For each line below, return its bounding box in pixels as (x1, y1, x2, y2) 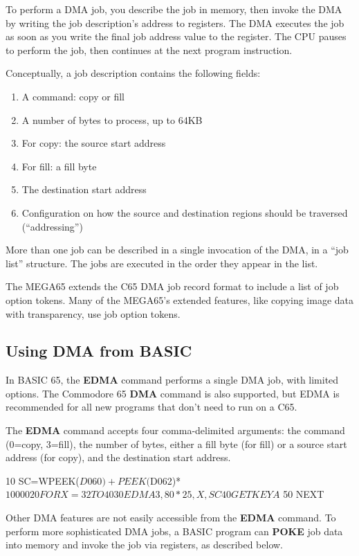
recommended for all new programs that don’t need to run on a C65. (6, 400, 297, 414)
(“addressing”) (21, 219, 83, 233)
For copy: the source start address (21, 136, 166, 150)
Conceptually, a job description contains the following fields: (6, 66, 261, 80)
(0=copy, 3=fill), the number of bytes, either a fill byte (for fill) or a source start (6, 436, 347, 451)
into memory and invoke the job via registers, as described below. (6, 537, 284, 552)
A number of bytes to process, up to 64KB (21, 112, 203, 127)
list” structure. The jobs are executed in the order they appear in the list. (6, 255, 318, 270)
